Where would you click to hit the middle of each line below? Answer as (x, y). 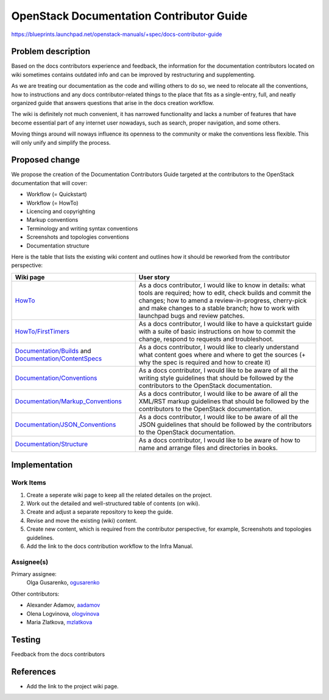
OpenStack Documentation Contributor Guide (129, 16)
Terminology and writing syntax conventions (82, 228)
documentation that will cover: (49, 183)
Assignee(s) (30, 562)
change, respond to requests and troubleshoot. (206, 339)
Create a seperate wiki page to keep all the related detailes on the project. (119, 495)
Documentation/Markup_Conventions (68, 401)
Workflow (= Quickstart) (57, 194)
